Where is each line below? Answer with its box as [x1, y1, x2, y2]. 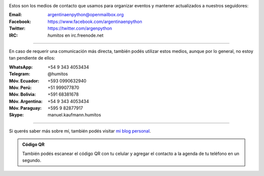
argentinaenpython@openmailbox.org [47, 12, 124, 18]
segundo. [22, 157, 42, 163]
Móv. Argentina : [9, 98, 43, 104]
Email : [9, 12, 22, 18]
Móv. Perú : [9, 85, 32, 90]
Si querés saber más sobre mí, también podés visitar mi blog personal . [9, 128, 151, 134]
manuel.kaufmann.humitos [47, 112, 101, 118]
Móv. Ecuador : [9, 78, 40, 84]
